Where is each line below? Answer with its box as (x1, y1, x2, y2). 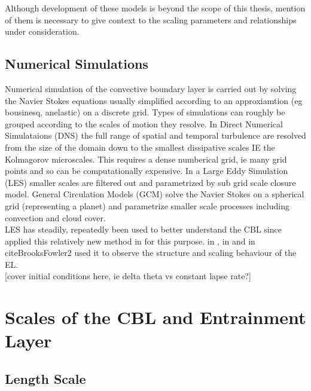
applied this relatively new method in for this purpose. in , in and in (5, 234, 255, 247)
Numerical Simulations (5, 54, 148, 73)
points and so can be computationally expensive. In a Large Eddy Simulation (5, 164, 288, 177)
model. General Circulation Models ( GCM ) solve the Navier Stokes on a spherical (5, 188, 304, 200)
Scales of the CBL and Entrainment (5, 305, 306, 329)
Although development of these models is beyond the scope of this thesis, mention (5, 2, 306, 14)
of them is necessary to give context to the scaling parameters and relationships (5, 13, 297, 26)
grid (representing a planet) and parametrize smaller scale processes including (5, 199, 289, 212)
